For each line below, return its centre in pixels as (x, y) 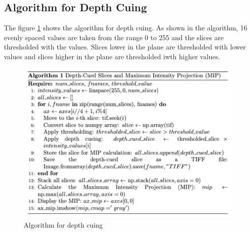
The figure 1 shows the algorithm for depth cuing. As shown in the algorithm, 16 (126, 28)
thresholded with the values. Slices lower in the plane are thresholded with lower (125, 47)
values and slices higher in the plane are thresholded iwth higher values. (112, 56)
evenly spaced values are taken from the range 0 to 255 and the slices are (114, 37)
